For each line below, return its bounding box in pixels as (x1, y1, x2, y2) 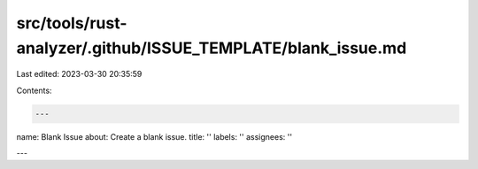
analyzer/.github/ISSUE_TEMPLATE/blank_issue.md (16, 38, 407, 58)
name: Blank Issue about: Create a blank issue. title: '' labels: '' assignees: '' (16, 131, 292, 142)
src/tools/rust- (16, 13, 127, 33)
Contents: (16, 85, 52, 96)
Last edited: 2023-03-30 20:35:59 (16, 69, 143, 80)
